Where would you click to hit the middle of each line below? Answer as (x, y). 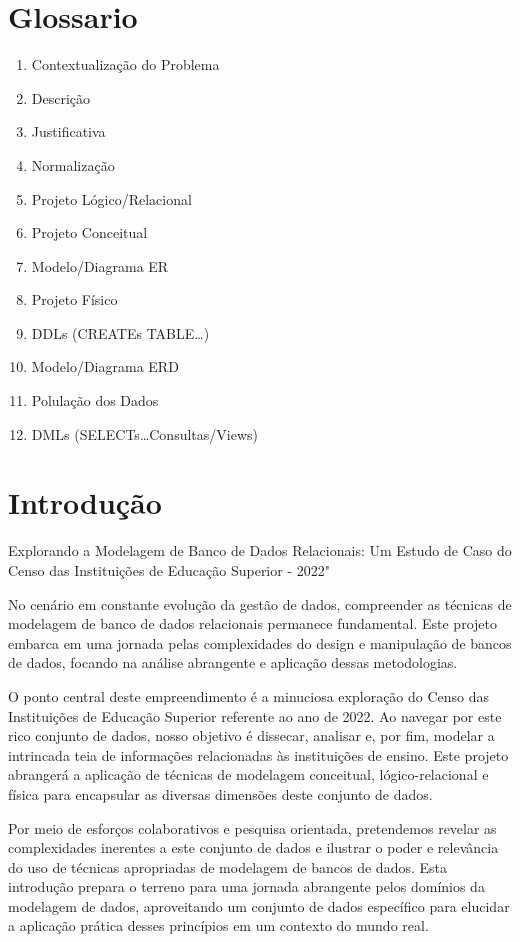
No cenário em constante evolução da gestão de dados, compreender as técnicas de (260, 603)
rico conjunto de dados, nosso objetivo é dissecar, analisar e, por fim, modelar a (251, 735)
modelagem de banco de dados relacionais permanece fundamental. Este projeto (252, 623)
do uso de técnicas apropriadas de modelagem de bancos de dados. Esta (227, 866)
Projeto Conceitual (89, 232)
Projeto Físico (74, 299)
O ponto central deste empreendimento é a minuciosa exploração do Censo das (249, 695)
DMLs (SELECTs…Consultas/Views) (144, 433)
